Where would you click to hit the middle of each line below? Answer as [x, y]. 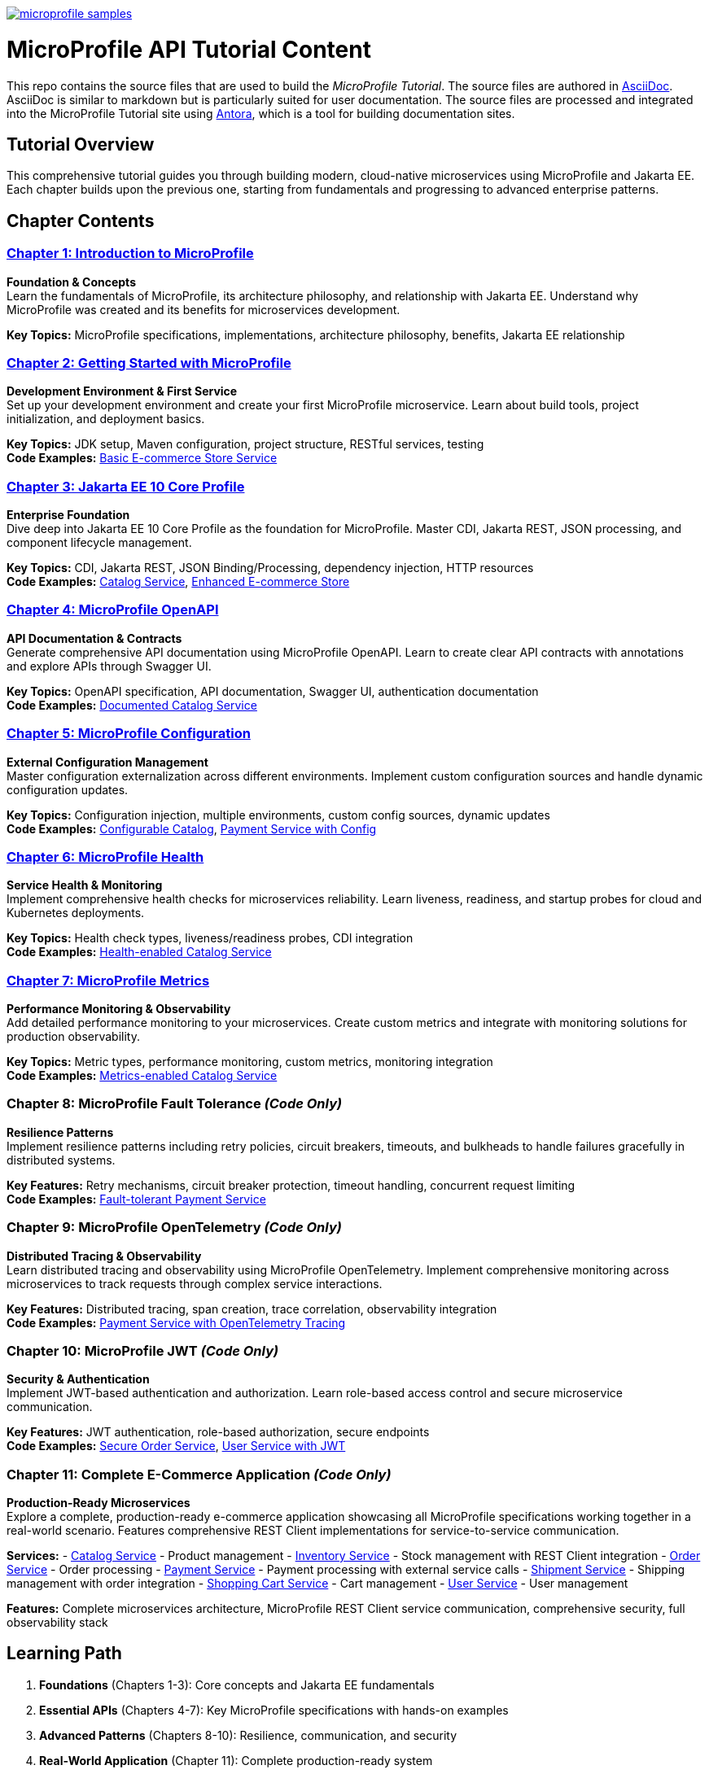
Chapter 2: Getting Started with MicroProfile [149, 363]
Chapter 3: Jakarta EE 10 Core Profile [126, 486]
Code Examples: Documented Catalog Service [132, 705]
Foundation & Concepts [71, 282]
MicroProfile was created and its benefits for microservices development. [204, 309]
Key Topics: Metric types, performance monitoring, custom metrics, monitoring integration [250, 1062]
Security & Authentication [78, 1379]
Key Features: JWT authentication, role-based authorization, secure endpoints [218, 1432]
